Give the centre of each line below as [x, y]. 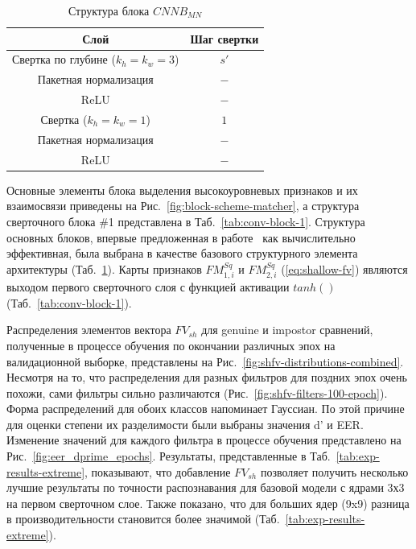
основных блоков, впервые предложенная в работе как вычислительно [181, 237]
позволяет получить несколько [334, 471]
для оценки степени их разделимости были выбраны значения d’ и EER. [185, 424]
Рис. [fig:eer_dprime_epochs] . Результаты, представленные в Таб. [169, 456]
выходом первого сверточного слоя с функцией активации [148, 287]
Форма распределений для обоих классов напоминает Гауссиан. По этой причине [206, 409]
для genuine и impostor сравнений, [287, 330]
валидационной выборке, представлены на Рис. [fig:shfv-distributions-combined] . [205, 361]
